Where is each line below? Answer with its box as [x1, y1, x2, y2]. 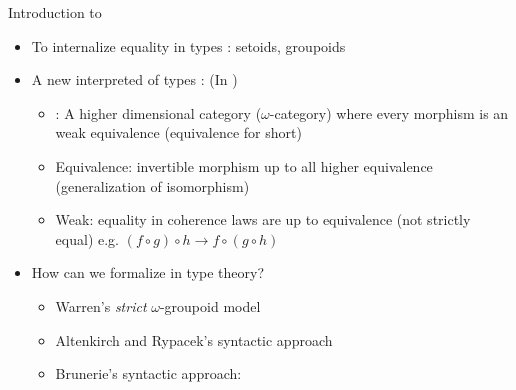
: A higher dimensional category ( [55, 102, 262, 123]
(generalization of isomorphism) [55, 175, 250, 196]
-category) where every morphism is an [269, 102, 509, 123]
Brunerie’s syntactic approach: [55, 363, 242, 384]
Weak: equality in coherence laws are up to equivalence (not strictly [55, 209, 471, 230]
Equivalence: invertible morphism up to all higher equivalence [55, 155, 433, 176]
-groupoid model [159, 295, 261, 316]
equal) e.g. [55, 228, 119, 249]
